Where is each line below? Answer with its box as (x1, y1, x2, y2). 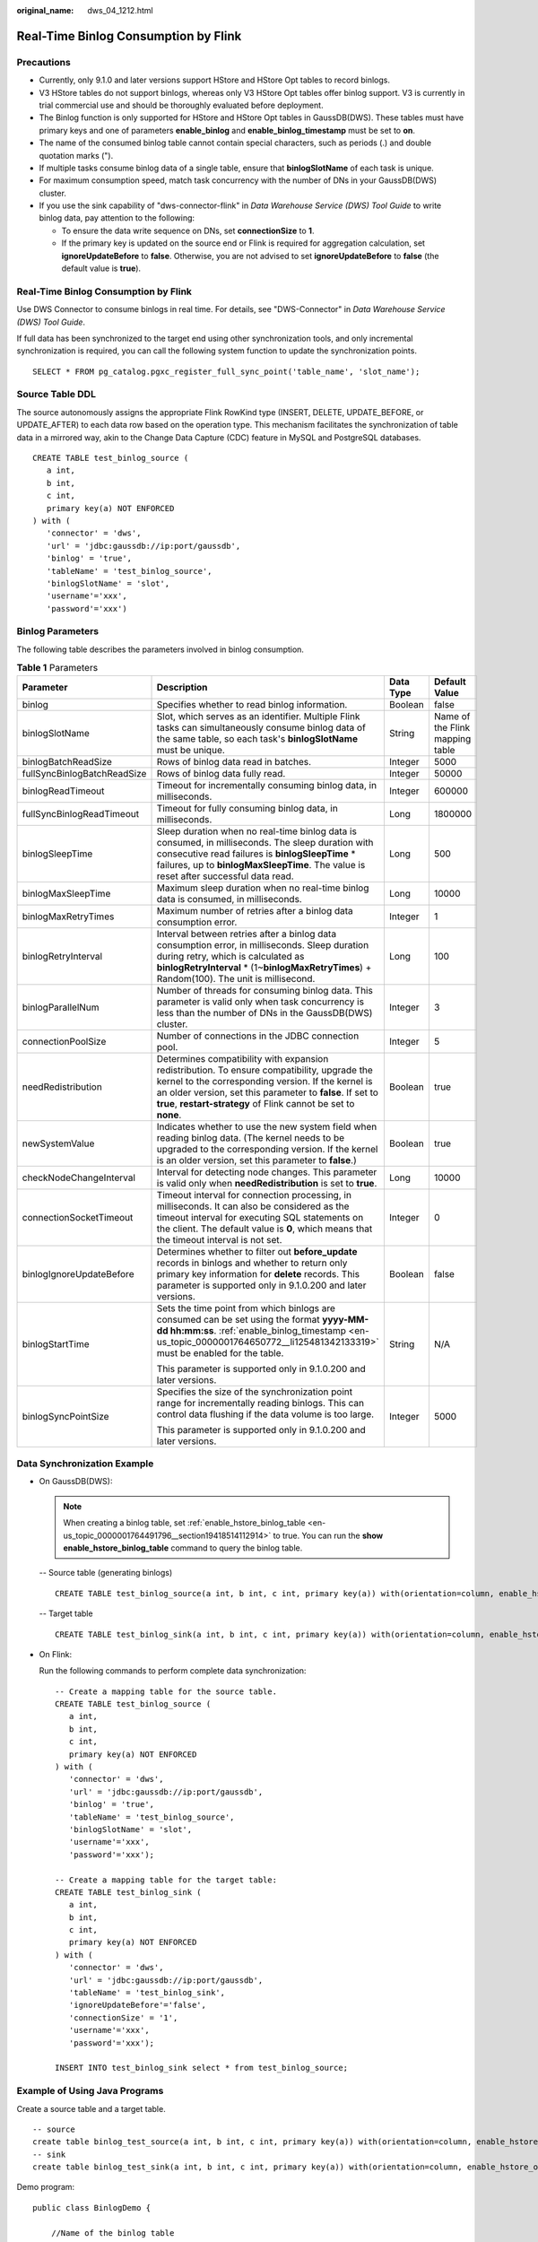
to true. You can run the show (273, 1530, 384, 1541)
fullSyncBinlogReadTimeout (22, 807, 139, 820)
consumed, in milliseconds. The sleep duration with (156, 836, 374, 848)
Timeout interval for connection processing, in (156, 1188, 351, 1201)
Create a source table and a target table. (16, 2103, 166, 2114)
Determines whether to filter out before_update (156, 1245, 358, 1257)
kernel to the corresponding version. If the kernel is (156, 1074, 373, 1087)
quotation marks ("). (39, 150, 114, 161)
